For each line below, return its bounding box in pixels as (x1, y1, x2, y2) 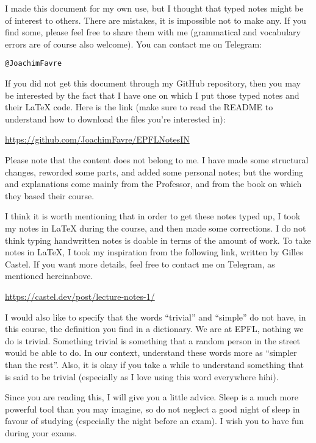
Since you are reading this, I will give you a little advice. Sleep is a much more (5, 391, 298, 403)
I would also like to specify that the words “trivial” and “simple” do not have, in (5, 310, 306, 323)
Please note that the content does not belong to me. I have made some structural (5, 154, 309, 166)
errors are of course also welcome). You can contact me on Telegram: (5, 37, 262, 50)
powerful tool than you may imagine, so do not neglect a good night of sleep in (5, 402, 300, 415)
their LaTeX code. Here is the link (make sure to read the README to (5, 101, 273, 113)
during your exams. (5, 426, 77, 439)
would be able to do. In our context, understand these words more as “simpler (5, 346, 297, 359)
